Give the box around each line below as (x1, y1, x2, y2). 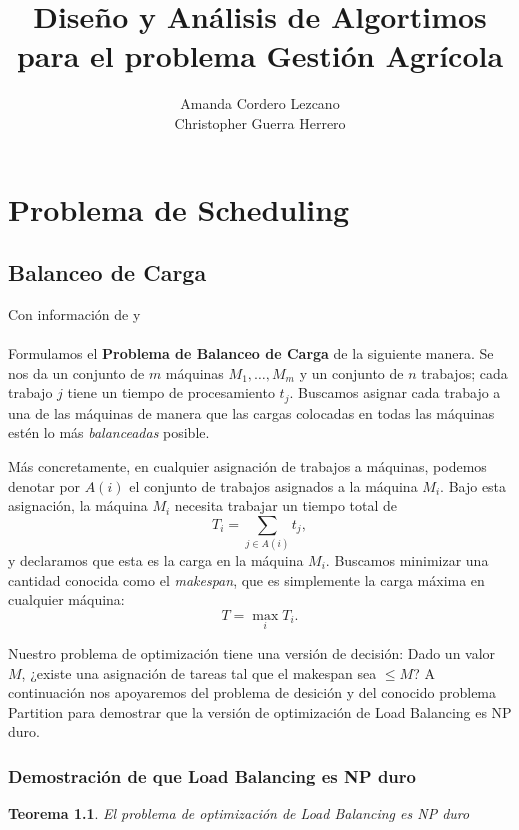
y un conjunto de (299, 362, 404, 383)
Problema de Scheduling (8, 188, 350, 229)
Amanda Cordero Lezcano (180, 93, 340, 114)
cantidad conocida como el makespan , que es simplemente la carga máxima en (8, 569, 485, 590)
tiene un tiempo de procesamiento (67, 382, 275, 403)
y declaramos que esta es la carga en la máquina (8, 550, 304, 571)
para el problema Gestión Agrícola (16, 35, 504, 76)
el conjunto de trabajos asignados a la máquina (129, 475, 418, 496)
